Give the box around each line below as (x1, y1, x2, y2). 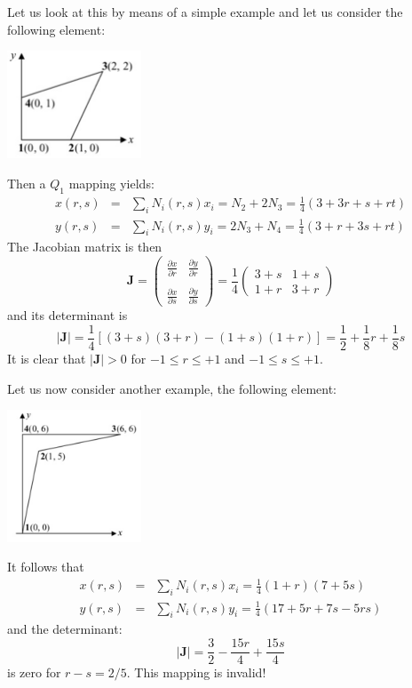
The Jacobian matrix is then (7, 237, 162, 256)
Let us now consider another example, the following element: (7, 379, 337, 397)
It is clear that (7, 349, 86, 368)
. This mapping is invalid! (126, 663, 266, 682)
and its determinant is (7, 306, 128, 324)
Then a (7, 173, 46, 192)
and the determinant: (7, 620, 123, 638)
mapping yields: (68, 173, 154, 192)
